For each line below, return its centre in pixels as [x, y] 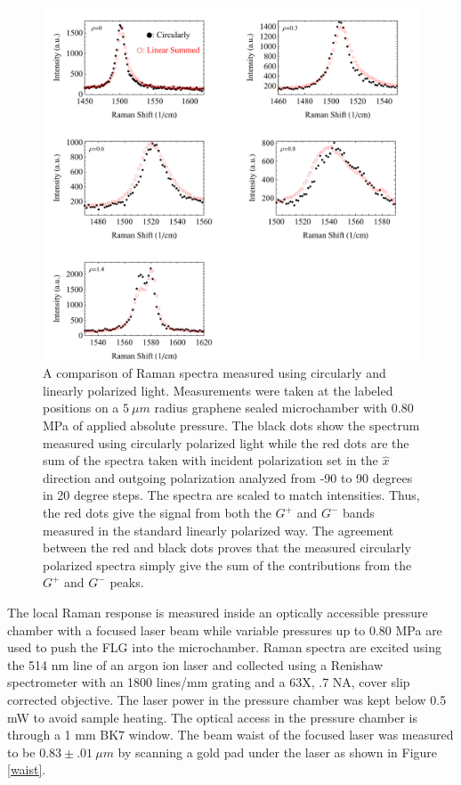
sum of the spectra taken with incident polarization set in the [210, 460]
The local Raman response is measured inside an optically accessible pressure [218, 612]
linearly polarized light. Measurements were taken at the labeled [218, 390]
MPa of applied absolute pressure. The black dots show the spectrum [231, 425]
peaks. [127, 582]
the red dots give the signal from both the [157, 513]
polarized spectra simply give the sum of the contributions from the [227, 564]
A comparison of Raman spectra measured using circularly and [214, 373]
